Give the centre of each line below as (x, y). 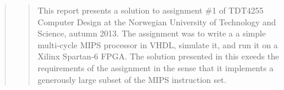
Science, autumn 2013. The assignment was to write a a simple (152, 33)
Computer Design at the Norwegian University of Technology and (157, 21)
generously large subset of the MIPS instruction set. (132, 79)
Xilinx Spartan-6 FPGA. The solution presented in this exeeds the (158, 56)
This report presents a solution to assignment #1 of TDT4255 (151, 10)
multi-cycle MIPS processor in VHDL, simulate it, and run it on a (158, 44)
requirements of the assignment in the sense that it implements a (156, 67)
